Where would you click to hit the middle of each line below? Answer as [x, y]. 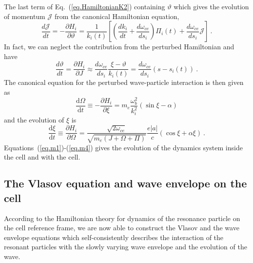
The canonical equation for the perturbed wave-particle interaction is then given [124, 82]
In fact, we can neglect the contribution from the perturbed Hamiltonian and [119, 47]
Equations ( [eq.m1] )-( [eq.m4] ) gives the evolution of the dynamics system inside [123, 147]
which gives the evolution [211, 6]
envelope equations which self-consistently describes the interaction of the [114, 237]
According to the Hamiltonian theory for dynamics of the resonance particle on [122, 218]
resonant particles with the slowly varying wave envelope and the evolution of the [126, 247]
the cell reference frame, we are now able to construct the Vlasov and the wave [122, 228]
